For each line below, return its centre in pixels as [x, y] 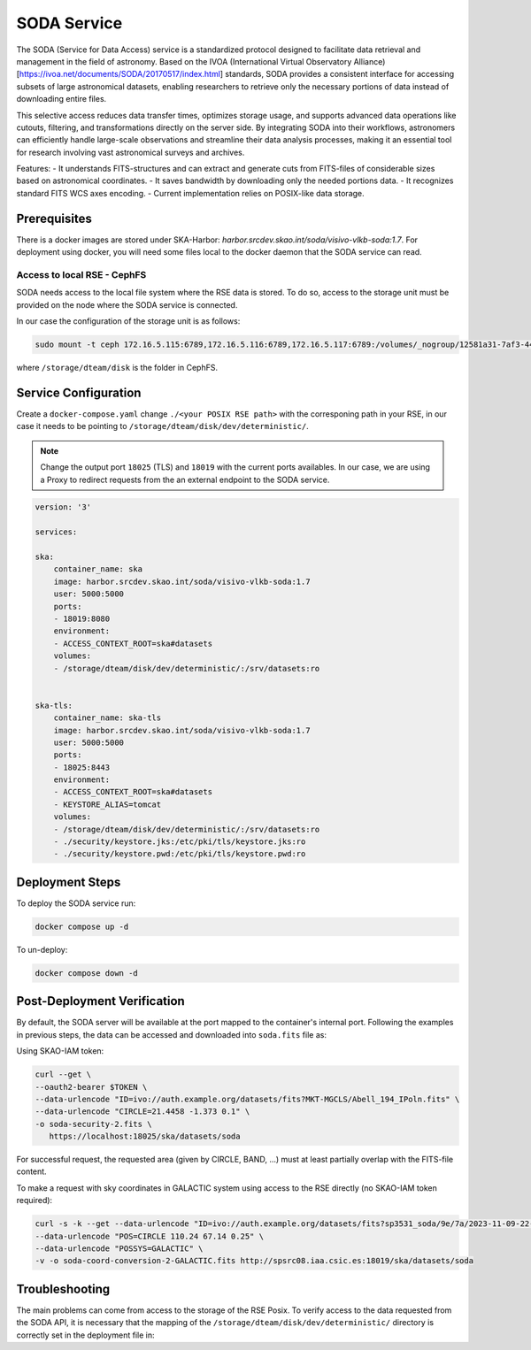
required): [35, 1200]
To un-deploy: [42, 949]
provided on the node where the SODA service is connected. [127, 304]
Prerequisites [54, 218]
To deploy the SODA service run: [76, 903]
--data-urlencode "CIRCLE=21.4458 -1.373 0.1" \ [142, 1112]
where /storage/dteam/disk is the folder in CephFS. [117, 368]
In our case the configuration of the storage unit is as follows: [128, 321]
